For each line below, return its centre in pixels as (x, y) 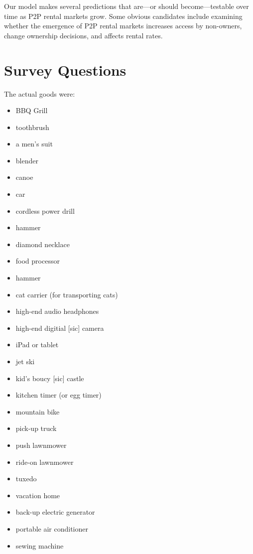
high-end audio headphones (57, 311)
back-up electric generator (55, 512)
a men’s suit (34, 144)
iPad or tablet (37, 345)
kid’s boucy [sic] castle (50, 378)
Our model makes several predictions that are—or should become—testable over (126, 6)
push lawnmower (41, 445)
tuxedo (26, 479)
